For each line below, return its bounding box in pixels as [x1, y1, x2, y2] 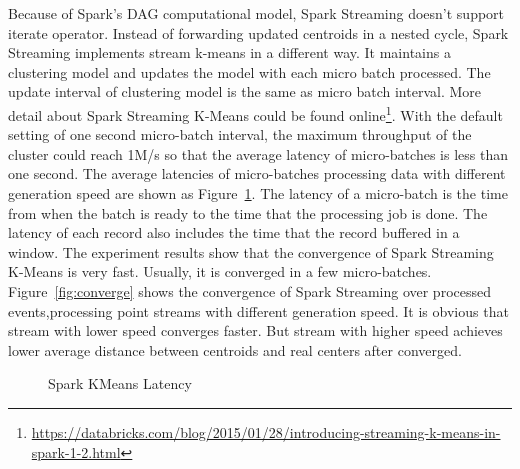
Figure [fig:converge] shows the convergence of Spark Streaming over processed [8, 280, 491, 301]
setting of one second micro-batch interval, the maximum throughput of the [8, 124, 472, 145]
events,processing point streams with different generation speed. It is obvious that [8, 300, 509, 321]
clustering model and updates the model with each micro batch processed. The [8, 61, 491, 82]
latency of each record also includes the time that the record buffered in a [8, 222, 460, 243]
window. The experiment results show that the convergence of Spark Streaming [8, 241, 494, 262]
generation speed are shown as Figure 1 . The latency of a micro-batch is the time [8, 183, 508, 203]
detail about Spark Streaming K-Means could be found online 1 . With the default [8, 101, 503, 125]
